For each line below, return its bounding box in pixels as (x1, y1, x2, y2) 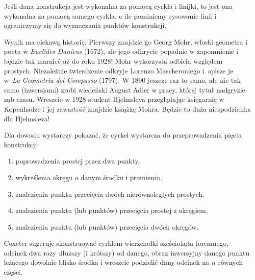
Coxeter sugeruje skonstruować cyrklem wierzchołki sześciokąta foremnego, (4, 238, 229, 248)
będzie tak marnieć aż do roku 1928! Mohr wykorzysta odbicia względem (4, 55, 223, 66)
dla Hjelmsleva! (4, 113, 50, 123)
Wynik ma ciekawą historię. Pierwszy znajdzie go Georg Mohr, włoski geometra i (4, 36, 248, 47)
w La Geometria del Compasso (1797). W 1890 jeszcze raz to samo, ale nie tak (4, 75, 241, 85)
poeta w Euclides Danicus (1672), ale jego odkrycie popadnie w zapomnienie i (4, 46, 238, 56)
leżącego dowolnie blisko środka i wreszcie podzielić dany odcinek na (4, 257, 209, 267)
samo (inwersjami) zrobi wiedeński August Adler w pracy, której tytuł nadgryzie (4, 84, 245, 94)
